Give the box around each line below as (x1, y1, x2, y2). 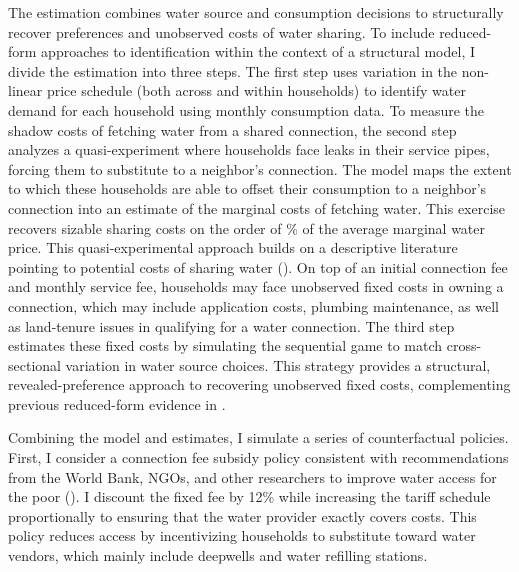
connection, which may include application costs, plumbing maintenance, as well (8, 295, 500, 316)
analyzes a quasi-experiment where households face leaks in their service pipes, (8, 139, 490, 160)
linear (8, 80, 43, 101)
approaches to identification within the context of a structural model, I (41, 41, 475, 62)
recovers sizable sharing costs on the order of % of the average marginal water (8, 217, 486, 238)
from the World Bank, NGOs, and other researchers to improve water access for (8, 466, 497, 487)
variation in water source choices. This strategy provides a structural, (65, 354, 491, 375)
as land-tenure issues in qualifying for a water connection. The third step (8, 315, 455, 336)
